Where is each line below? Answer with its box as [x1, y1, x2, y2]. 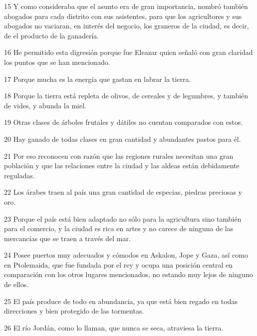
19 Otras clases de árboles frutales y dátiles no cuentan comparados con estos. [4, 117, 243, 127]
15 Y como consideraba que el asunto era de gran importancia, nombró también [4, 1, 248, 11]
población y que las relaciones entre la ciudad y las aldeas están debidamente [4, 160, 240, 171]
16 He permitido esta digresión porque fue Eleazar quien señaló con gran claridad [4, 47, 253, 57]
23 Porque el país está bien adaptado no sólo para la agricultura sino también [4, 213, 242, 224]
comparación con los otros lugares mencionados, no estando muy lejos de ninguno [4, 269, 253, 280]
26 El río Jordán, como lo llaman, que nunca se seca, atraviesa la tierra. [4, 322, 224, 333]
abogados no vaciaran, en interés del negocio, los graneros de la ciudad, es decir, [4, 20, 249, 31]
